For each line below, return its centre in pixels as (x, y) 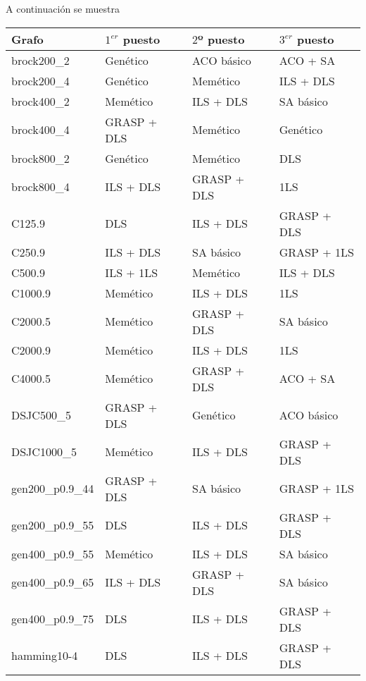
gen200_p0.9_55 (53, 525)
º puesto (221, 39)
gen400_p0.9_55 (53, 553)
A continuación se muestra (63, 8)
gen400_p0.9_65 (53, 582)
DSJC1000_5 (44, 452)
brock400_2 (40, 101)
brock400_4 (40, 130)
